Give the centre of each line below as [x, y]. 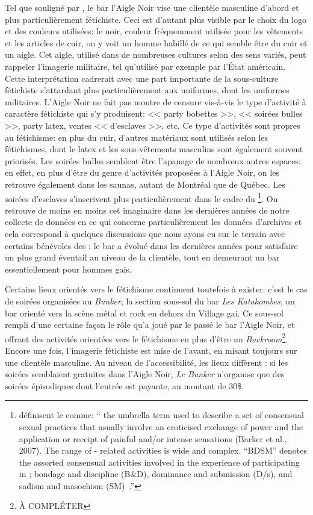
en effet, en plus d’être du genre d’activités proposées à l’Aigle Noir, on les [142, 172]
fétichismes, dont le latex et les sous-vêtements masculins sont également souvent [154, 149]
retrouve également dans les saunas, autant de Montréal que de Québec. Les [145, 184]
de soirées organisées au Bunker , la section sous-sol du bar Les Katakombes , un [150, 301]
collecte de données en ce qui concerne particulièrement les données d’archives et [153, 222]
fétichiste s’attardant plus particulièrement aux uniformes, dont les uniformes [147, 90]
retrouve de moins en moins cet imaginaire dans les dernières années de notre [147, 210]
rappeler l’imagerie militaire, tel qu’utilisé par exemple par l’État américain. [145, 66]
